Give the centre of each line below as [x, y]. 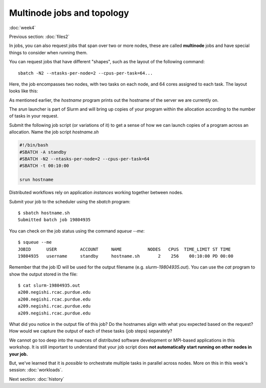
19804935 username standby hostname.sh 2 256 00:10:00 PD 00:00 [126, 256]
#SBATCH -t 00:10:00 [44, 166]
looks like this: [24, 91]
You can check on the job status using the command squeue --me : [77, 231]
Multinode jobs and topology [69, 13]
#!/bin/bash [34, 145]
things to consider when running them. [49, 52]
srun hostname [36, 180]
